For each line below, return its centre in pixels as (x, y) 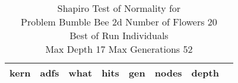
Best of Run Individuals (119, 35)
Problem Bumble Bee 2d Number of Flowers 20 (119, 22)
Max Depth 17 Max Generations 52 (119, 49)
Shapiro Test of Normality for (119, 8)
